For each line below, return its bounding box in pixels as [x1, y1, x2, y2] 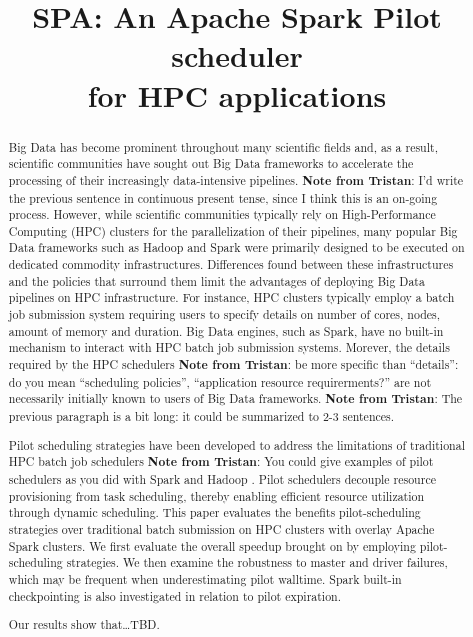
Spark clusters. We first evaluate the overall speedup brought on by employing [8, 537, 416, 554]
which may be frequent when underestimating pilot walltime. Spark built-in [8, 570, 402, 587]
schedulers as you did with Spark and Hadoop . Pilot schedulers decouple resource [8, 470, 436, 487]
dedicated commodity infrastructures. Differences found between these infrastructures [8, 256, 454, 273]
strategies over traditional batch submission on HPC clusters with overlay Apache [8, 520, 435, 537]
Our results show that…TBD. [8, 616, 160, 633]
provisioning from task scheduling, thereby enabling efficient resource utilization [8, 487, 425, 504]
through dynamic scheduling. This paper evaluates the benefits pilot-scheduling [8, 504, 421, 521]
